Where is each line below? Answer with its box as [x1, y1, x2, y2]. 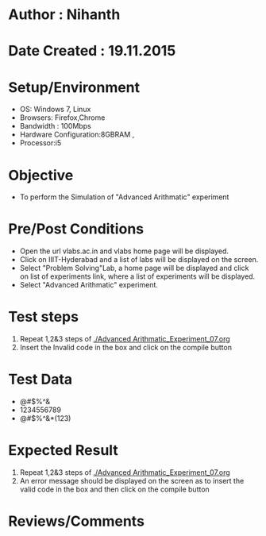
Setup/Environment [8, 78, 141, 96]
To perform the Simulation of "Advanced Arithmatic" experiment [19, 192, 229, 202]
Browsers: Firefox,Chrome [19, 113, 106, 122]
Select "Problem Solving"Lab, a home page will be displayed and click [19, 264, 249, 273]
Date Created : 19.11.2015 [8, 42, 176, 60]
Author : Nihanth [8, 6, 121, 24]
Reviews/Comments [8, 512, 145, 530]
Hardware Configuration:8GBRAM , [19, 129, 135, 140]
